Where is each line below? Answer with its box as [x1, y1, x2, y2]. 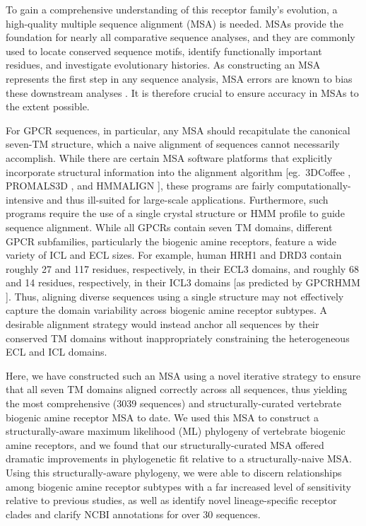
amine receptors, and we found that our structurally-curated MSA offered [6, 437, 324, 452]
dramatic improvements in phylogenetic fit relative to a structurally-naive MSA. [6, 451, 352, 466]
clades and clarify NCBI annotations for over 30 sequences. [6, 506, 261, 521]
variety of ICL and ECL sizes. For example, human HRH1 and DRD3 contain [6, 247, 342, 262]
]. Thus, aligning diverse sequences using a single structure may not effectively [6, 288, 344, 303]
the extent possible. [6, 99, 90, 114]
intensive [6, 192, 44, 206]
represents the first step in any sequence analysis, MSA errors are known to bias [6, 71, 353, 86]
